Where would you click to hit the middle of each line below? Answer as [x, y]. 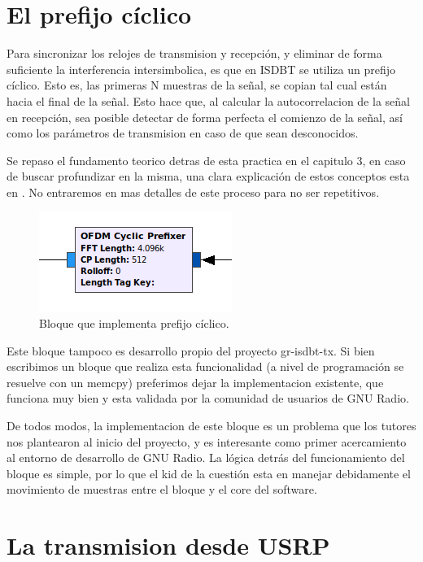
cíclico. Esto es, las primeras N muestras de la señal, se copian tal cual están [197, 85]
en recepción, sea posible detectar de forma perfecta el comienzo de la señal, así [205, 117]
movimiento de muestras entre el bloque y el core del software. [162, 489]
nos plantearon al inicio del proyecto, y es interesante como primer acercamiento [207, 441]
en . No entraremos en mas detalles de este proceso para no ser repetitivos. [193, 192]
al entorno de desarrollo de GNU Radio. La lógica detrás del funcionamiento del [206, 457]
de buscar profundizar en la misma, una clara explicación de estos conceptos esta [208, 176]
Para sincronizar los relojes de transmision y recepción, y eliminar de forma [194, 53]
